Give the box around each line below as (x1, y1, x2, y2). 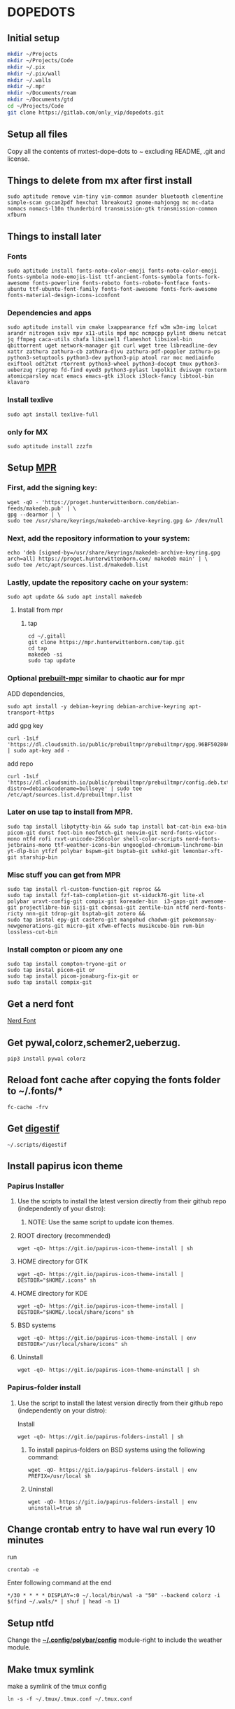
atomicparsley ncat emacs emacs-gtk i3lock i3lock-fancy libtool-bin (7, 373, 215, 380)
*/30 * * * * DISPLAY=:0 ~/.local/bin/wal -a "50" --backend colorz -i (7, 1592, 220, 1599)
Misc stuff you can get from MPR (7, 870, 121, 880)
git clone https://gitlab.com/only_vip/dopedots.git (7, 109, 164, 116)
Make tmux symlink (7, 1664, 94, 1675)
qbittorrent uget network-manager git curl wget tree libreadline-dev (7, 342, 218, 350)
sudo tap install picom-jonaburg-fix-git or (7, 973, 139, 980)
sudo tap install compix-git (7, 979, 92, 986)
